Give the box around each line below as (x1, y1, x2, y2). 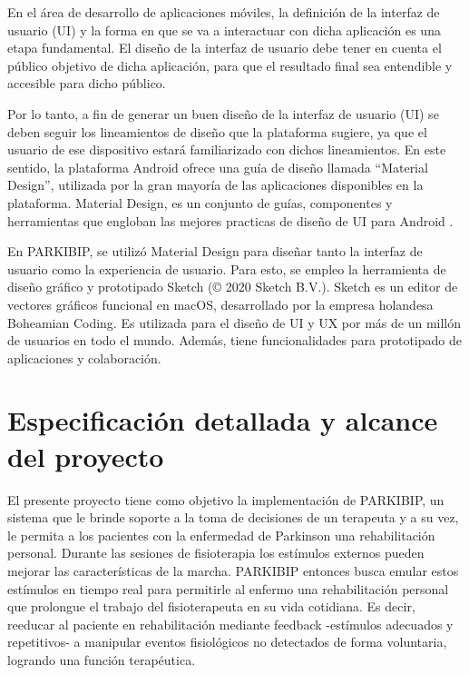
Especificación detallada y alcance (7, 402, 438, 439)
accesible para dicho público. (7, 74, 166, 93)
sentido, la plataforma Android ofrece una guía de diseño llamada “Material (7, 157, 428, 176)
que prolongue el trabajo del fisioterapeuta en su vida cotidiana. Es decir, (7, 597, 415, 616)
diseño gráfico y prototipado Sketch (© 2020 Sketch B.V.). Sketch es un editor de (7, 277, 458, 296)
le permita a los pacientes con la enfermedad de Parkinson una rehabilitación (7, 525, 435, 544)
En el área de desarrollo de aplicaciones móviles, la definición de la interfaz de (7, 3, 440, 21)
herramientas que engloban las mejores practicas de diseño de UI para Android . (7, 211, 454, 230)
